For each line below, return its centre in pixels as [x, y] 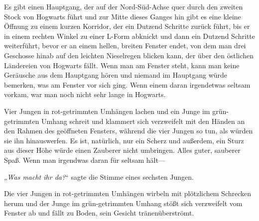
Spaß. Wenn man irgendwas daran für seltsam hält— [85, 160]
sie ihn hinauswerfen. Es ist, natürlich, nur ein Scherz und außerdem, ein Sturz [124, 140]
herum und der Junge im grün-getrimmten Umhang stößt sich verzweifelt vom [123, 203]
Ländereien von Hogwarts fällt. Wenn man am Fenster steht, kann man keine [122, 65]
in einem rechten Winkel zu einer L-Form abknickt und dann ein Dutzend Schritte [129, 36]
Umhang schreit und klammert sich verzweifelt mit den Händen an [143, 121]
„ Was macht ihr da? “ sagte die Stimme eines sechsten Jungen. [99, 176]
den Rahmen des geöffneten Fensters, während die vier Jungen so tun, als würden [129, 131]
